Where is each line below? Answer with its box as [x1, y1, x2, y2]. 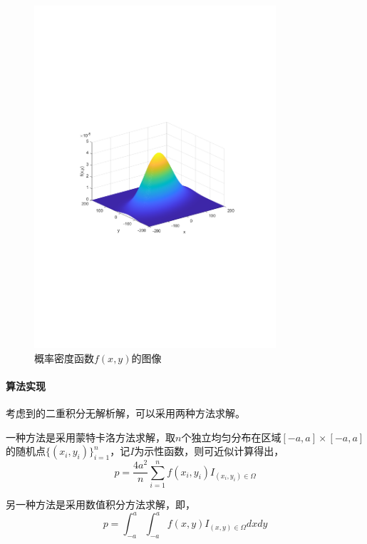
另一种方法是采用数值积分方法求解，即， [6, 496, 195, 511]
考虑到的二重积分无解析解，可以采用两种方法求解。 [6, 405, 245, 420]
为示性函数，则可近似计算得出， [134, 443, 284, 458]
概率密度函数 [34, 350, 94, 365]
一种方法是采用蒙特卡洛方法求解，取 [6, 429, 175, 444]
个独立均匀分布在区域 [181, 429, 281, 444]
